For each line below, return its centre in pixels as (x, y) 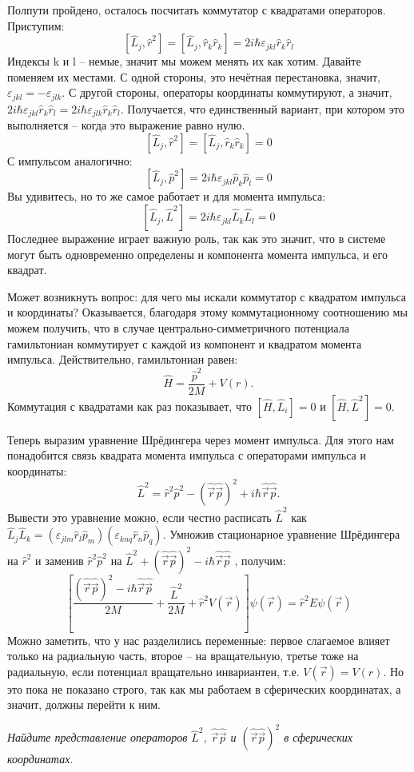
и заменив (60, 560)
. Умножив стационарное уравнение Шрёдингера (281, 534)
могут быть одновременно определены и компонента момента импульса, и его (197, 254)
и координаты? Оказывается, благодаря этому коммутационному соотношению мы (207, 312)
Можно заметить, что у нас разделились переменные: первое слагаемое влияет (199, 640)
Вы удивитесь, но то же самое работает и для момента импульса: (167, 196)
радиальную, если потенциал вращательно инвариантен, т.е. (153, 671)
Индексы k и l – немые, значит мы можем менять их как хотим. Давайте (184, 61)
